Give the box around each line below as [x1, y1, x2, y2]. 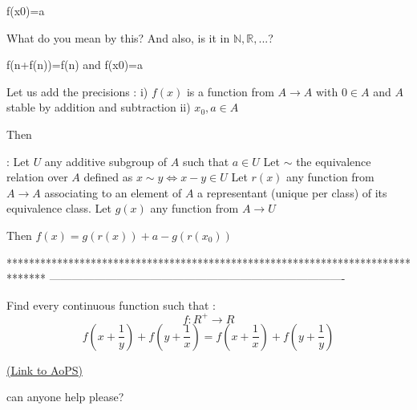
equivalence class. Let [6, 200, 111, 217]
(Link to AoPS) [6, 361, 83, 378]
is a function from [186, 83, 274, 99]
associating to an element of [44, 184, 182, 201]
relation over [6, 168, 68, 185]
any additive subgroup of [44, 152, 168, 169]
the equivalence [296, 152, 371, 169]
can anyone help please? [6, 388, 124, 405]
